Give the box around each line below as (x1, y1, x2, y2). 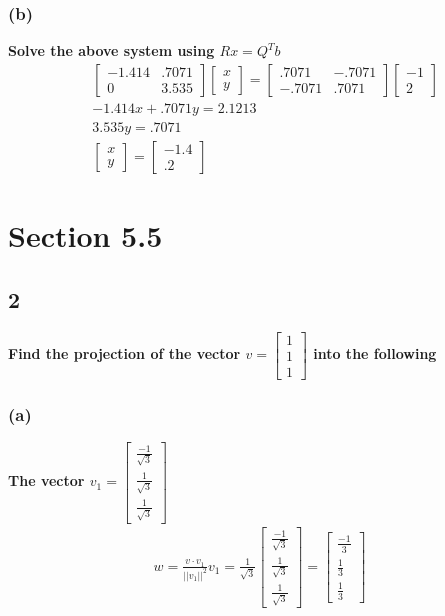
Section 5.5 (8, 215, 163, 256)
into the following (313, 343, 437, 364)
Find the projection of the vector (8, 343, 241, 364)
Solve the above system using (8, 40, 215, 61)
